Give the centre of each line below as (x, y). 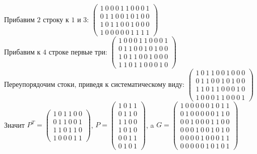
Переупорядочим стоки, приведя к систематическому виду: (94, 84)
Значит (14, 124)
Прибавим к (22, 51)
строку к (56, 19)
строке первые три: (78, 51)
